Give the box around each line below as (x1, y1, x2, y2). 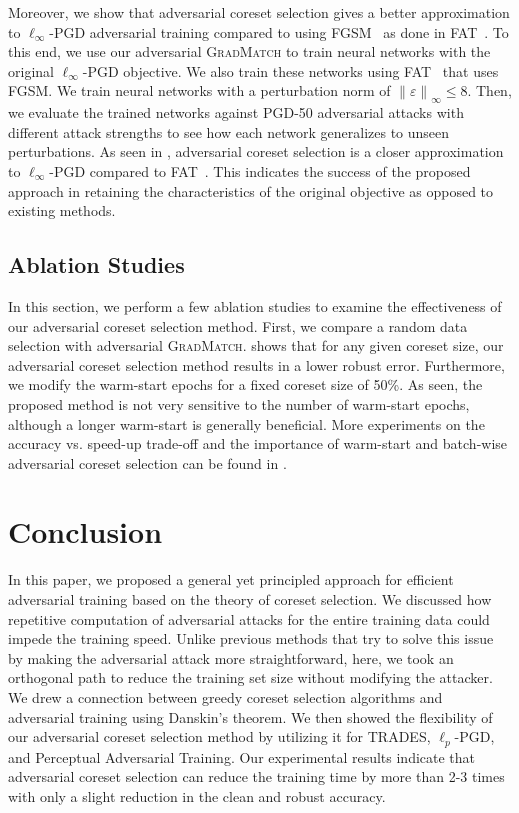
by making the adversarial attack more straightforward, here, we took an (8, 647, 454, 668)
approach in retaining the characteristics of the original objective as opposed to (8, 180, 494, 201)
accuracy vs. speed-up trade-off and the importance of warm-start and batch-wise (8, 433, 508, 454)
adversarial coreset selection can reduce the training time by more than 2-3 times (8, 766, 505, 787)
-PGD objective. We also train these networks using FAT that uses (82, 60, 499, 81)
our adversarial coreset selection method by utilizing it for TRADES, (8, 726, 431, 747)
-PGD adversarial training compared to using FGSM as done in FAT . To (49, 21, 509, 42)
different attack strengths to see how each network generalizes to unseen (8, 121, 450, 142)
